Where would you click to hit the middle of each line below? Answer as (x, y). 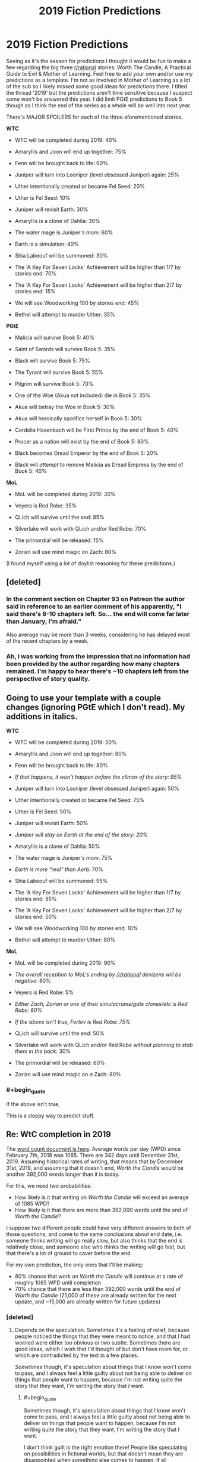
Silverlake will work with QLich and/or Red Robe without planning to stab (104, 1045)
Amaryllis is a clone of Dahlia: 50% (57, 846)
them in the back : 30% (43, 1051)
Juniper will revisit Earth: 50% (51, 823)
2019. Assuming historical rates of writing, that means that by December (94, 1161)
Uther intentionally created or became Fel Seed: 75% (80, 800)
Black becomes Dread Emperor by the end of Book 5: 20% (86, 453)
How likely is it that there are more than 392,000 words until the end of (101, 1210)
